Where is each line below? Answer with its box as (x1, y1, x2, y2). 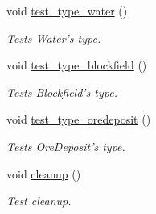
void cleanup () (6, 165, 81, 182)
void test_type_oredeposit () (6, 111, 151, 128)
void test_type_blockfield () (6, 57, 147, 73)
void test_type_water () (6, 2, 128, 19)
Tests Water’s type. (6, 29, 101, 46)
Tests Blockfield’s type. (6, 83, 117, 100)
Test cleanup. (6, 192, 72, 209)
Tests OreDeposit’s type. (6, 137, 125, 154)
